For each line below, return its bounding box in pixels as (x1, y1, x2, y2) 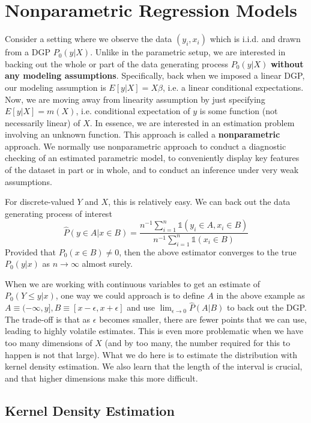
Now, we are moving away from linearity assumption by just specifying (5, 93, 265, 105)
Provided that (5, 245, 56, 258)
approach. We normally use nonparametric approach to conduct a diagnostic (5, 139, 286, 152)
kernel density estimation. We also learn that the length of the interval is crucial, (5, 360, 303, 373)
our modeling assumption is (5, 81, 106, 93)
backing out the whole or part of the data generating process (5, 57, 229, 70)
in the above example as (216, 289, 305, 302)
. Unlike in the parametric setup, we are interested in (90, 46, 286, 58)
